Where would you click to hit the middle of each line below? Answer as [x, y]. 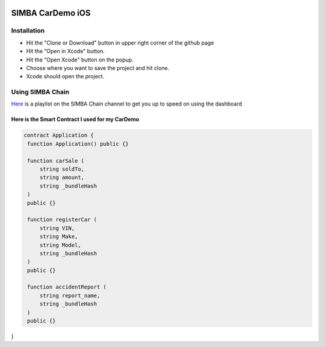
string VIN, [57, 228]
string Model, [60, 245]
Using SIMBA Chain [40, 92]
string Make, [59, 237]
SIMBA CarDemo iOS [51, 13]
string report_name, [70, 295]
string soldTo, [62, 169]
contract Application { [59, 135]
